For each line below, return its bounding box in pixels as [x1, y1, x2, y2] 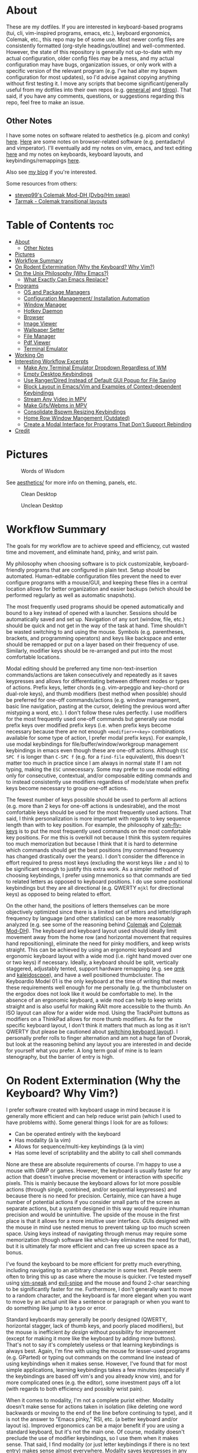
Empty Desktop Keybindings [23, 370, 93, 377]
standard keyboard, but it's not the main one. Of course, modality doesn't [6, 1428, 185, 1435]
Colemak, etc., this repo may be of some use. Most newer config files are [6, 36, 185, 43]
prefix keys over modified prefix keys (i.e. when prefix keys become [6, 721, 171, 729]
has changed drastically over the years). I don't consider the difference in [6, 852, 185, 860]
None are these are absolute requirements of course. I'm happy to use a [6, 1160, 181, 1168]
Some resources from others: [6, 180, 78, 187]
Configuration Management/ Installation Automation [23, 295, 150, 302]
